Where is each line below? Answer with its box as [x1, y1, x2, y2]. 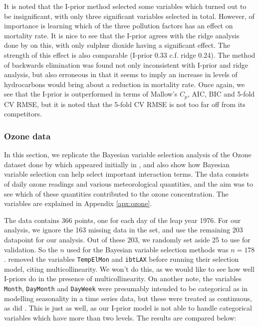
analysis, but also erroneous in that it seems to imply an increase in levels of [4, 69, 238, 80]
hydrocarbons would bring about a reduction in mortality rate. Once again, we [4, 79, 245, 89]
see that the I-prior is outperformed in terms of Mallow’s [4, 89, 178, 99]
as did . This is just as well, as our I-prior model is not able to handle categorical [4, 303, 252, 313]
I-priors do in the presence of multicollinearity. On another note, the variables [4, 273, 242, 284]
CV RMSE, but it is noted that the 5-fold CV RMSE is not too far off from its [4, 99, 246, 109]
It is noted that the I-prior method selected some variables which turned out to [4, 1, 247, 11]
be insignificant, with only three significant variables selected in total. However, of [4, 10, 255, 21]
